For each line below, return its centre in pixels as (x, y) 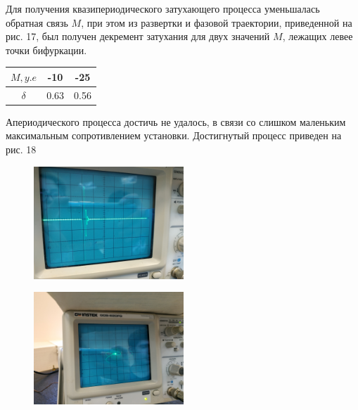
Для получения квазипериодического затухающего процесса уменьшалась (163, 8)
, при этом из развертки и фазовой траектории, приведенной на (217, 22)
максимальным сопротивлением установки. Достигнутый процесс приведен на (174, 135)
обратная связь (37, 22)
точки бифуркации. (46, 50)
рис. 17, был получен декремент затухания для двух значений (138, 36)
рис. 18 (21, 149)
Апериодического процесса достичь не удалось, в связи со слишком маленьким (176, 121)
